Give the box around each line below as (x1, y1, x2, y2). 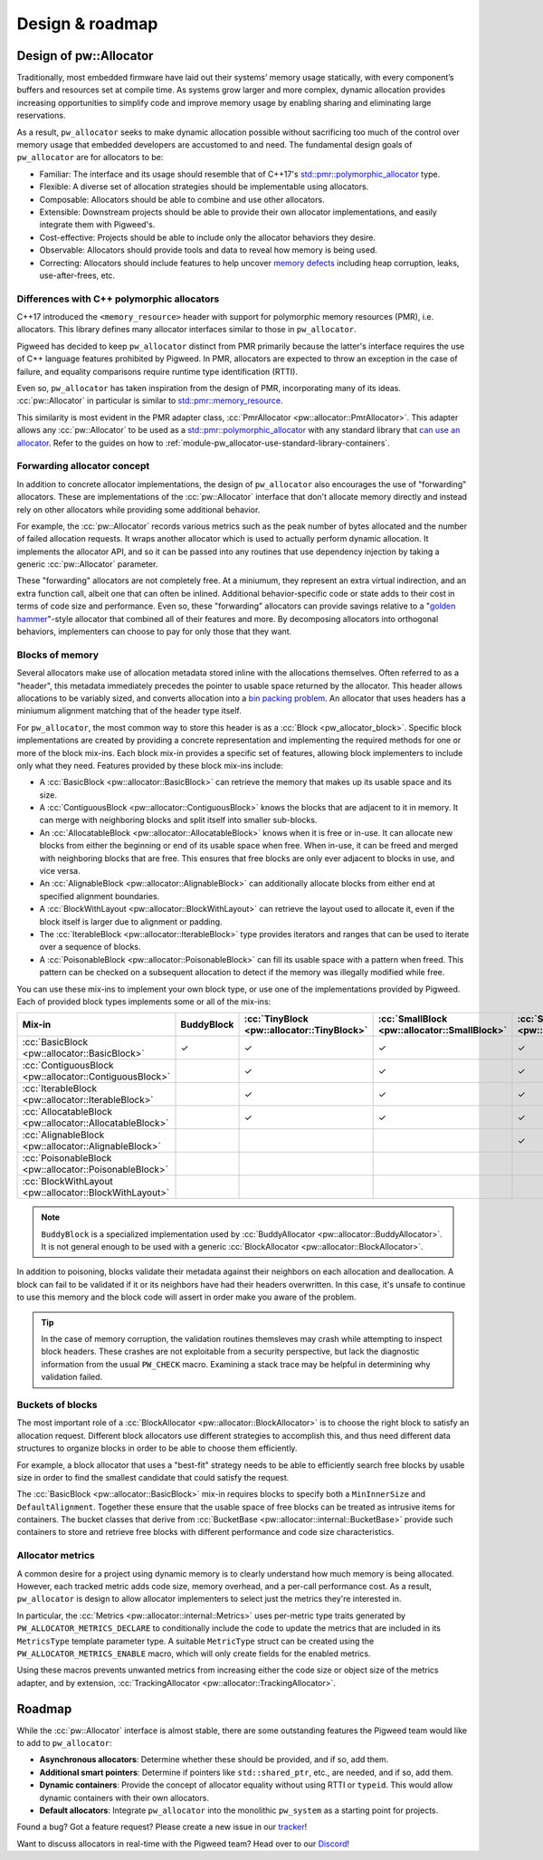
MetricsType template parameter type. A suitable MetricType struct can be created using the (16, 1635, 375, 1646)
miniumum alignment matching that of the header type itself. (16, 705, 242, 716)
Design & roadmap (16, 14, 158, 34)
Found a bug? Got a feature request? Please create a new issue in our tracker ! (16, 1821, 308, 1833)
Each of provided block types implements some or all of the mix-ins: (16, 996, 271, 1007)
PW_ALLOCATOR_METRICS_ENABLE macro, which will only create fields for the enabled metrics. (16, 1648, 371, 1659)
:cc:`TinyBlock (243, 1012, 309, 1025)
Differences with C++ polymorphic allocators (16, 292, 220, 305)
